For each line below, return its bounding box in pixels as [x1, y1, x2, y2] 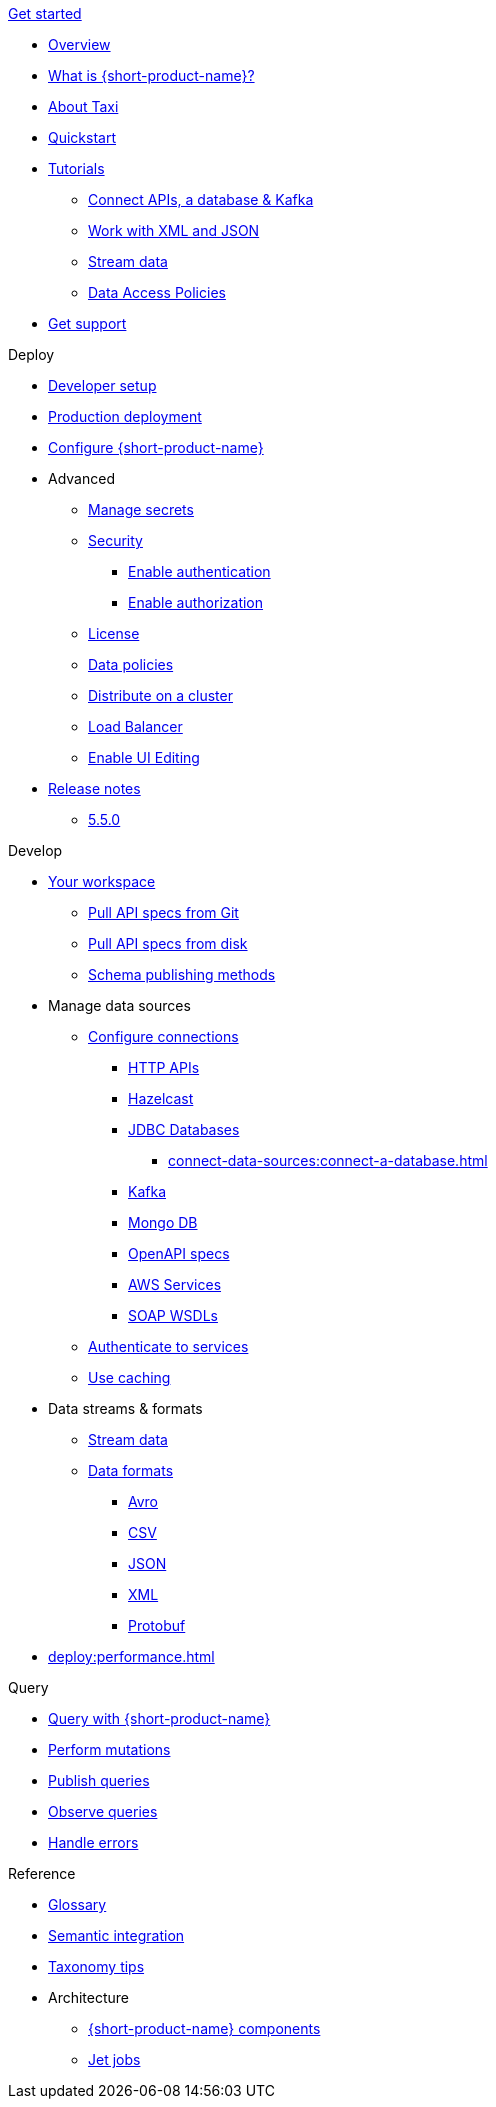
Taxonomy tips [48, 1958, 145, 1975]
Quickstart [48, 129, 117, 146]
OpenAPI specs [128, 1245, 230, 1262]
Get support [48, 315, 127, 332]
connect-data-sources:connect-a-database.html [168, 1152, 488, 1169]
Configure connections [88, 1028, 239, 1045]
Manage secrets [88, 501, 194, 518]
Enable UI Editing [88, 749, 200, 766]
